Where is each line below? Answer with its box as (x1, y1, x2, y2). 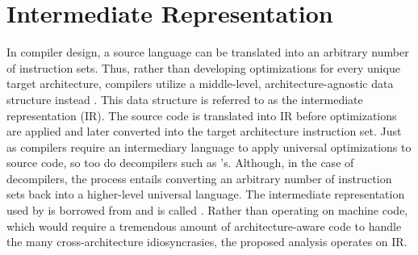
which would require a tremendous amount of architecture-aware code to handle (6, 217, 402, 234)
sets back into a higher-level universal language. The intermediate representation (6, 186, 405, 203)
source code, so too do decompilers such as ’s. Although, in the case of (6, 154, 354, 171)
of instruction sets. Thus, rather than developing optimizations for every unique (6, 59, 400, 76)
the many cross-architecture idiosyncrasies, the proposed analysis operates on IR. (6, 233, 408, 250)
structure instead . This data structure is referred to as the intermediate (6, 90, 363, 107)
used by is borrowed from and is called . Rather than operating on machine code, (6, 202, 408, 219)
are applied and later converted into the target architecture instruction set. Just (6, 123, 402, 140)
